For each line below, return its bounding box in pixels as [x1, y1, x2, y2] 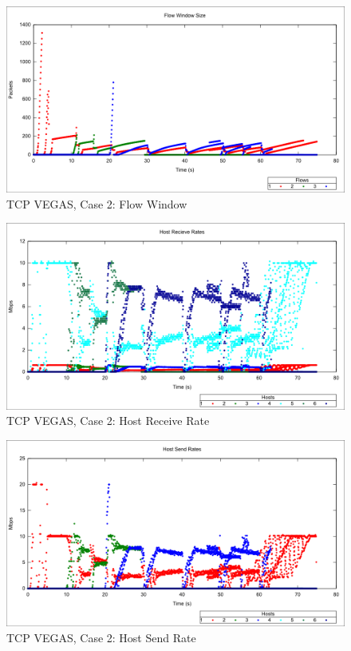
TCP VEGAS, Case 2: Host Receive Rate [6, 412, 210, 429]
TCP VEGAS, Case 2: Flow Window [6, 195, 187, 212]
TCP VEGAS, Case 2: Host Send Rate [6, 629, 196, 645]
